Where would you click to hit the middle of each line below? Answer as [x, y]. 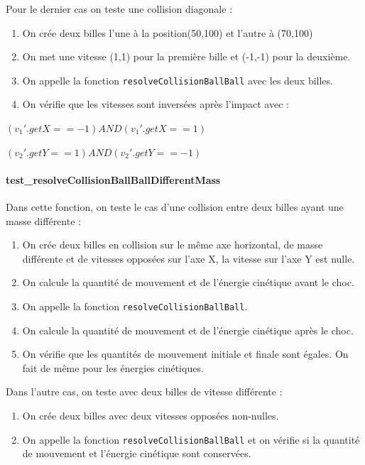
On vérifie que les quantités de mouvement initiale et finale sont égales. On [185, 354]
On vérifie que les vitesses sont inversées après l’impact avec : [156, 104]
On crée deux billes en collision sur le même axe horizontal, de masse [173, 245]
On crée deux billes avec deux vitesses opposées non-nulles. [151, 416]
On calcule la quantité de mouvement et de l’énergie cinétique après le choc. [188, 330]
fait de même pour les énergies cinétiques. [113, 367]
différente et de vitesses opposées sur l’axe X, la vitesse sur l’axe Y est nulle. [189, 258]
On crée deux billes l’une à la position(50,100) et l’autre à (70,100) [168, 32]
